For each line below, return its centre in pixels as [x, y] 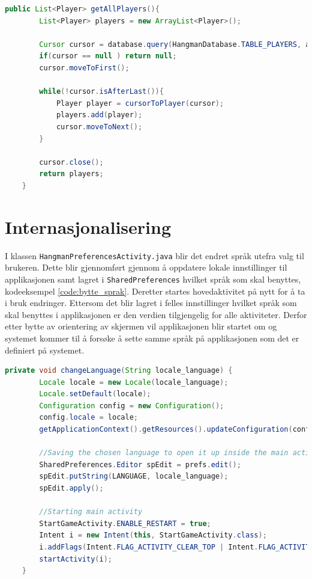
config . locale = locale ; [88, 418]
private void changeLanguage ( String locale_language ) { [119, 371]
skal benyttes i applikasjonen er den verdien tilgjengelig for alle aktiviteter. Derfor [156, 314]
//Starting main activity [91, 512]
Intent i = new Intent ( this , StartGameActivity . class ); [153, 535]
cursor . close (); [71, 162]
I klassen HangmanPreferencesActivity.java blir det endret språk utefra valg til [154, 255]
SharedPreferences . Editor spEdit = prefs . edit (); [140, 464]
